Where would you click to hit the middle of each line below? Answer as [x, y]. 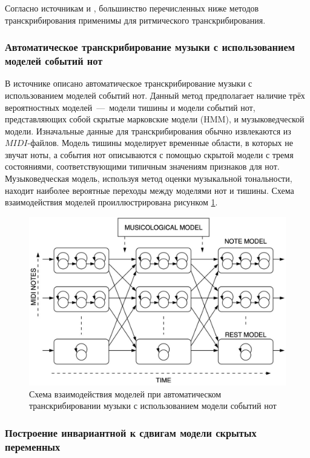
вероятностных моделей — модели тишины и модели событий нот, [130, 107]
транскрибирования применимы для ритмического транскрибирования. [135, 20]
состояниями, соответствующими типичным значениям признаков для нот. [142, 166]
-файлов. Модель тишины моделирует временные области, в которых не [160, 143]
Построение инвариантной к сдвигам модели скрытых [131, 432]
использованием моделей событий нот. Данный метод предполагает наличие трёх [155, 95]
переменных [33, 446]
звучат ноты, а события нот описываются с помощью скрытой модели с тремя [149, 154]
